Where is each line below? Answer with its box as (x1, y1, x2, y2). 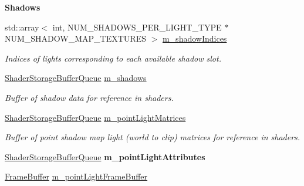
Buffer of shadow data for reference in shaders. (5, 91, 174, 103)
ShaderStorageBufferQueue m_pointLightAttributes (5, 150, 205, 163)
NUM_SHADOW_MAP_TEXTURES (5, 32, 146, 45)
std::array (5, 21, 39, 33)
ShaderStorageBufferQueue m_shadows (5, 72, 147, 84)
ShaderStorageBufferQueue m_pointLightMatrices (5, 111, 186, 123)
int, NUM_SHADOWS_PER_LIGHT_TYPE (52, 21, 222, 33)
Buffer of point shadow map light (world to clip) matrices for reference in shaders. (5, 131, 300, 143)
